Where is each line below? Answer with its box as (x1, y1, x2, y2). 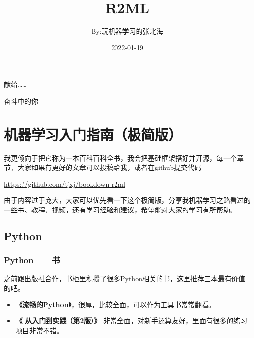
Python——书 (4, 254, 60, 266)
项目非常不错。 (15, 325, 64, 335)
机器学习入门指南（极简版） (4, 124, 183, 144)
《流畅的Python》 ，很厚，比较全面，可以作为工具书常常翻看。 (15, 299, 215, 309)
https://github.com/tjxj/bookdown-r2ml (4, 178, 125, 189)
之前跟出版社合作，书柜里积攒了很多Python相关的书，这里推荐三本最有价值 (4, 273, 245, 283)
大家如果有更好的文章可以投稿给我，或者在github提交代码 (17, 162, 202, 172)
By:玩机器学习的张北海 (91, 26, 163, 36)
